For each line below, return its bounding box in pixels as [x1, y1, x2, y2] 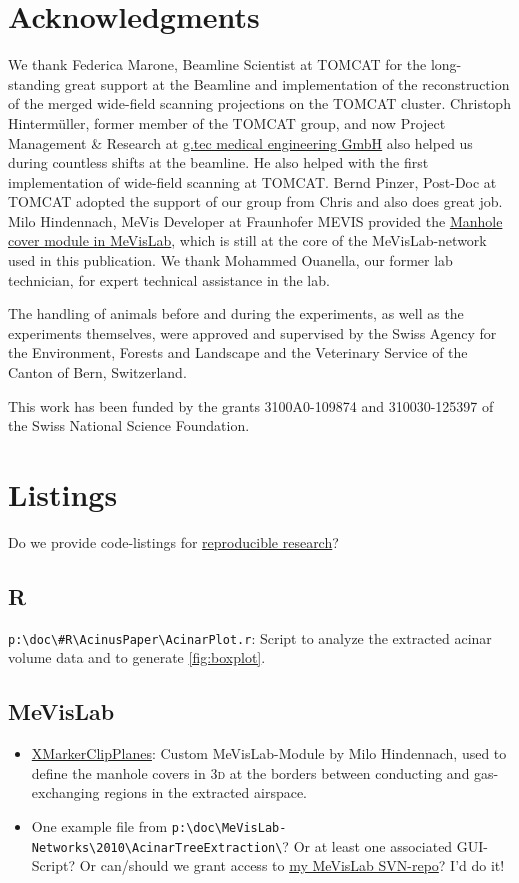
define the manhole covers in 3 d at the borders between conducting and [31, 762, 470, 783]
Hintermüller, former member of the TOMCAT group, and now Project [8, 112, 446, 133]
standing [8, 73, 61, 94]
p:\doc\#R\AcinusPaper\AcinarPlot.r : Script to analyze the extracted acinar [8, 627, 492, 648]
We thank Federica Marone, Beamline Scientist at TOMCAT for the [8, 54, 427, 75]
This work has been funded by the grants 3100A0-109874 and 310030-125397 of [8, 395, 494, 416]
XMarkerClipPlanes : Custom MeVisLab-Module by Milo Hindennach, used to [31, 743, 507, 764]
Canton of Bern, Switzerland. [8, 362, 187, 383]
